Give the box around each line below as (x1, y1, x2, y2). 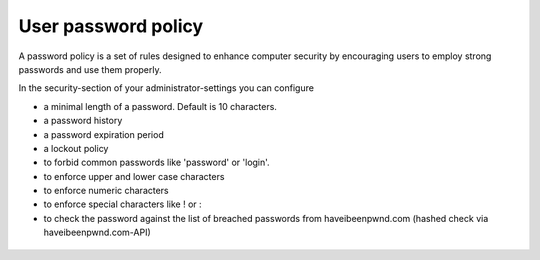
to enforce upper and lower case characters (43, 170, 225, 182)
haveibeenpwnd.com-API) (43, 226, 151, 239)
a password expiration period (43, 128, 164, 140)
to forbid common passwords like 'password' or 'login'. (43, 156, 270, 169)
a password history (43, 115, 123, 127)
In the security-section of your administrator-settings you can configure (18, 82, 315, 94)
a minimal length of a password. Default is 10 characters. (43, 100, 277, 112)
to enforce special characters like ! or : (43, 198, 202, 210)
